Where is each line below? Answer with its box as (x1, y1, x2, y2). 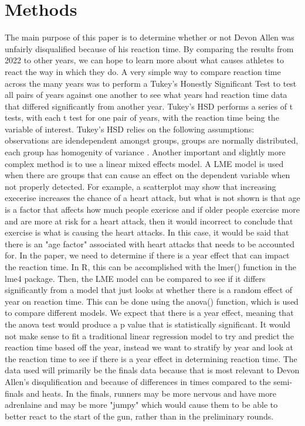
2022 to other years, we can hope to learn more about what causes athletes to (5, 54, 284, 66)
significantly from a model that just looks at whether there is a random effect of (5, 284, 293, 296)
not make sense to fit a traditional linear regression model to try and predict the (5, 329, 294, 342)
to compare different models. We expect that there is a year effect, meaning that (5, 306, 294, 319)
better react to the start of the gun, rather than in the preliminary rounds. (5, 410, 274, 422)
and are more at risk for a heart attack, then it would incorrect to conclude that (5, 214, 293, 227)
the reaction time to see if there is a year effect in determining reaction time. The (5, 352, 297, 364)
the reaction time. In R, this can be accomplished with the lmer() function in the (5, 261, 297, 272)
